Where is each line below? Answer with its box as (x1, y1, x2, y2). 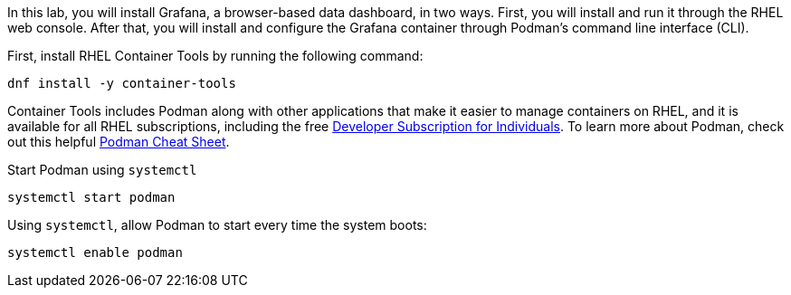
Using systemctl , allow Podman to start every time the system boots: (7, 217, 427, 233)
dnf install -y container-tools (7, 76, 236, 90)
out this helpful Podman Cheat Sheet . (7, 134, 230, 149)
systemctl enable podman (7, 245, 183, 260)
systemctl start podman (7, 190, 176, 205)
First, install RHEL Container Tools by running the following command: (7, 48, 424, 63)
